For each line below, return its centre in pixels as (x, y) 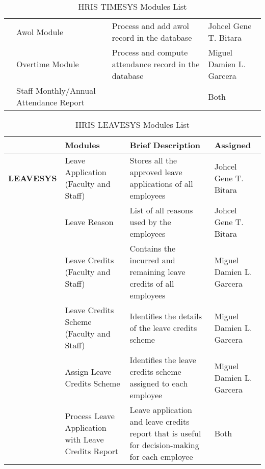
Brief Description (165, 145)
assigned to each (159, 383)
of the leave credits (163, 327)
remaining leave (157, 272)
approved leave (156, 172)
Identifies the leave (163, 360)
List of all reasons (161, 210)
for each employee (161, 457)
